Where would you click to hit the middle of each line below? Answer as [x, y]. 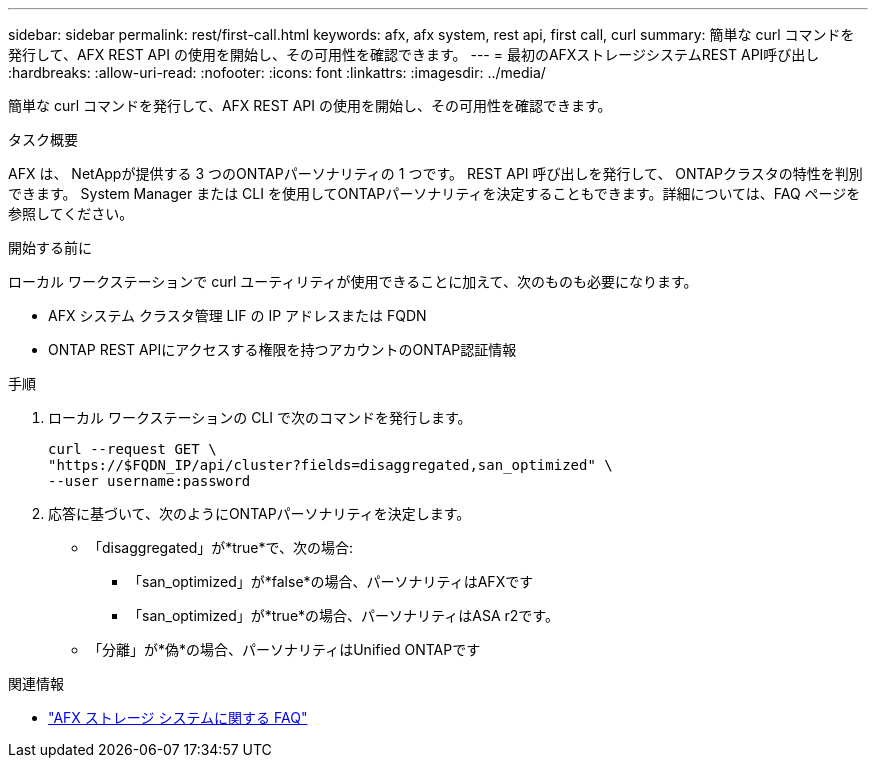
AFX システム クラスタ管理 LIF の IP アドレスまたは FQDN [237, 315]
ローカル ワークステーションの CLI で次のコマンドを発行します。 [260, 417]
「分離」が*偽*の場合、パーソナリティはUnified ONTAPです [284, 649]
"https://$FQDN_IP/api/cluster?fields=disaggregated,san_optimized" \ [330, 465]
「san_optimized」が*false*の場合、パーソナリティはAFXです [331, 581]
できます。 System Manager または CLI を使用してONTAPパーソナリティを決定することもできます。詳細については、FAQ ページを [434, 193]
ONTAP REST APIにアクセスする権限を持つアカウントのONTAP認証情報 [282, 349]
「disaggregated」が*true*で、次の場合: [221, 547]
